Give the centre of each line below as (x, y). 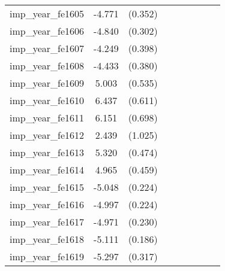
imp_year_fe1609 (47, 83)
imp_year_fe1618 (47, 239)
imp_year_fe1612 (47, 135)
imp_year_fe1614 (47, 170)
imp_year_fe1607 (47, 48)
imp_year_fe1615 (47, 187)
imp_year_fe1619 (47, 256)
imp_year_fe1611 (47, 118)
